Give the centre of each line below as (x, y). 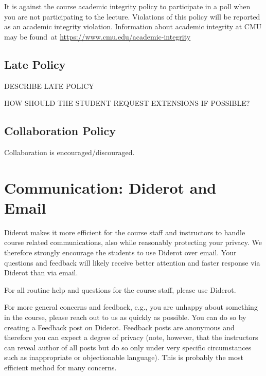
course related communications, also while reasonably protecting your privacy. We (133, 242)
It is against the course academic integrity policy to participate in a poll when (127, 6)
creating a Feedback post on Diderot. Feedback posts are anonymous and (119, 327)
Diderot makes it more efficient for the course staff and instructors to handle (125, 232)
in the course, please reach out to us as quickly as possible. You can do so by (125, 317)
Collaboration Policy (60, 131)
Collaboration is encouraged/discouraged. (69, 152)
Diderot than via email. (41, 272)
